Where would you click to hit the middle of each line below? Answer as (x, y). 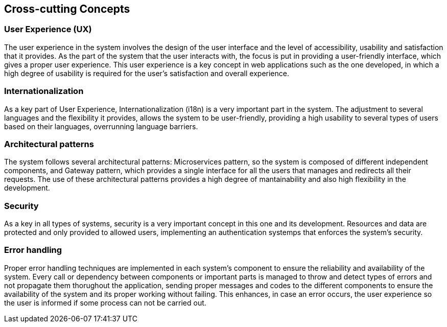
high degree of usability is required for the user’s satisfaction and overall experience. (147, 73)
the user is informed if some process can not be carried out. (105, 302)
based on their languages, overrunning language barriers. (101, 126)
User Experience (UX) (48, 29)
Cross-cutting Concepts (67, 9)
